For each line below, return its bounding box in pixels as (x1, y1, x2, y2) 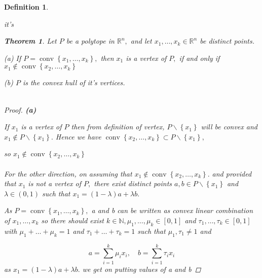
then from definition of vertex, (71, 121, 165, 132)
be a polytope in (66, 36, 115, 46)
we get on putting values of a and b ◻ (82, 263, 201, 274)
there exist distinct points (94, 178, 172, 189)
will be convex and (201, 121, 257, 132)
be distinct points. (200, 36, 254, 46)
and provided (212, 168, 252, 179)
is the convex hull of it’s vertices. (22, 77, 125, 88)
